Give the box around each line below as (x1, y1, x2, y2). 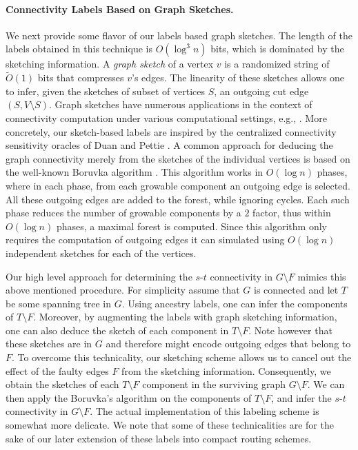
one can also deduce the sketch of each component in (6, 323, 229, 337)
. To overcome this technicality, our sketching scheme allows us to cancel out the (12, 350, 352, 365)
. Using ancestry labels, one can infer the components (121, 296, 348, 310)
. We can (307, 377, 345, 391)
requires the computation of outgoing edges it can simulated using (6, 232, 285, 247)
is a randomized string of (224, 57, 330, 71)
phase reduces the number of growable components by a (6, 205, 241, 220)
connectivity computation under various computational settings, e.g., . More (6, 110, 327, 125)
